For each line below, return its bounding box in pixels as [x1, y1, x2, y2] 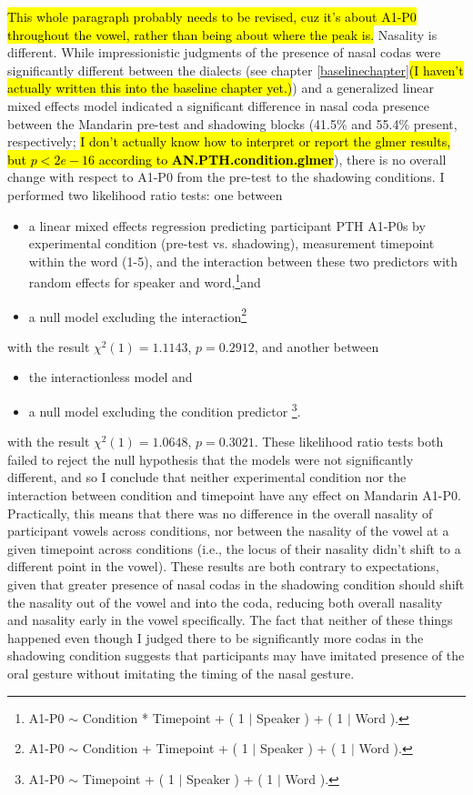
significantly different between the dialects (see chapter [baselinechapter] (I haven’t [7, 60, 464, 79]
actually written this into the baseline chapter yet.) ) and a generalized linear [7, 78, 434, 97]
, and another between [254, 337, 379, 356]
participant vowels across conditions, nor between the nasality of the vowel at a [7, 521, 449, 540]
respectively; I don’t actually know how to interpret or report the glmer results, [7, 132, 451, 151]
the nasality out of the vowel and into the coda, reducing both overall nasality [7, 592, 443, 611]
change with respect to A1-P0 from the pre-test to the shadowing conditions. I [7, 167, 445, 186]
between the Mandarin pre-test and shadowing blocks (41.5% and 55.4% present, [7, 114, 458, 133]
